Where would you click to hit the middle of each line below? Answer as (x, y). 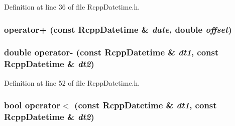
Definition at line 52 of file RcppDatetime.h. (72, 82)
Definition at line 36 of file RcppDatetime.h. (72, 7)
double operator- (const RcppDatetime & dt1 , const (111, 52)
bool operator (32, 105)
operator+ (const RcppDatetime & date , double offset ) (118, 29)
